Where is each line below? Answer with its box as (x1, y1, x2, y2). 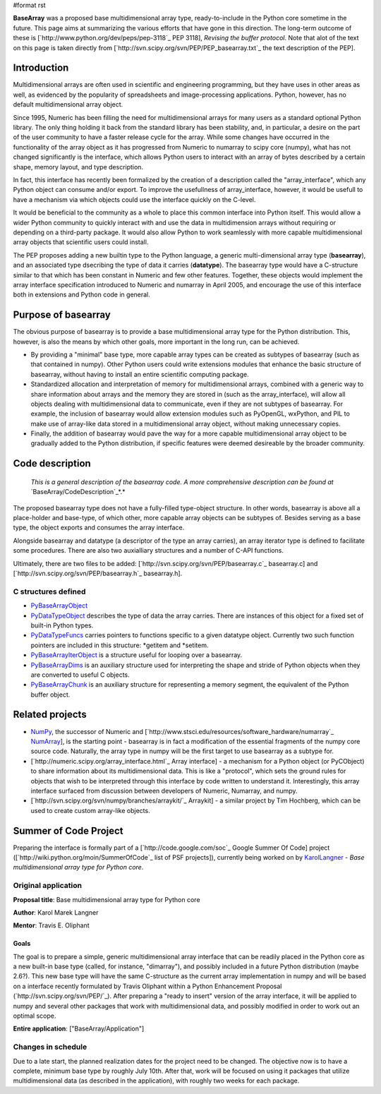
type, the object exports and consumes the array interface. (13, 523, 185, 532)
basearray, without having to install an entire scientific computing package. (30, 370, 250, 378)
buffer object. (30, 690, 71, 699)
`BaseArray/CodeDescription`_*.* (30, 488, 126, 496)
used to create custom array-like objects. (30, 806, 151, 815)
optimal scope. (13, 1011, 56, 1020)
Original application (13, 881, 83, 891)
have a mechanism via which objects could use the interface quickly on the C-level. (13, 195, 256, 204)
